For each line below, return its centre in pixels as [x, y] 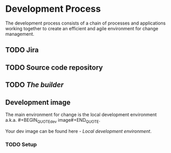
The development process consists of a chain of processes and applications [86, 23]
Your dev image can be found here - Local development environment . [78, 131]
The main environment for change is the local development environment [81, 114]
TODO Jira [22, 50]
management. [20, 34]
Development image [38, 102]
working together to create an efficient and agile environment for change [82, 28]
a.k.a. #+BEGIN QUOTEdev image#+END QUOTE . [53, 121]
